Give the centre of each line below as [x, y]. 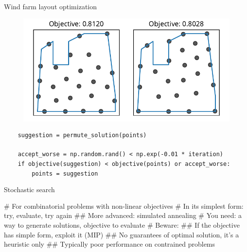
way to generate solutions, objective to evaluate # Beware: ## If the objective [122, 225]
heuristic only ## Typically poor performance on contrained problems [110, 244]
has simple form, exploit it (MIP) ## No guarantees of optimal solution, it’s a [122, 234]
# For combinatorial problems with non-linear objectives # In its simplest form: [124, 206]
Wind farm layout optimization [51, 6]
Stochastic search [29, 189]
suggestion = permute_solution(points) [82, 135]
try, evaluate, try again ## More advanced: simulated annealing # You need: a [123, 215]
